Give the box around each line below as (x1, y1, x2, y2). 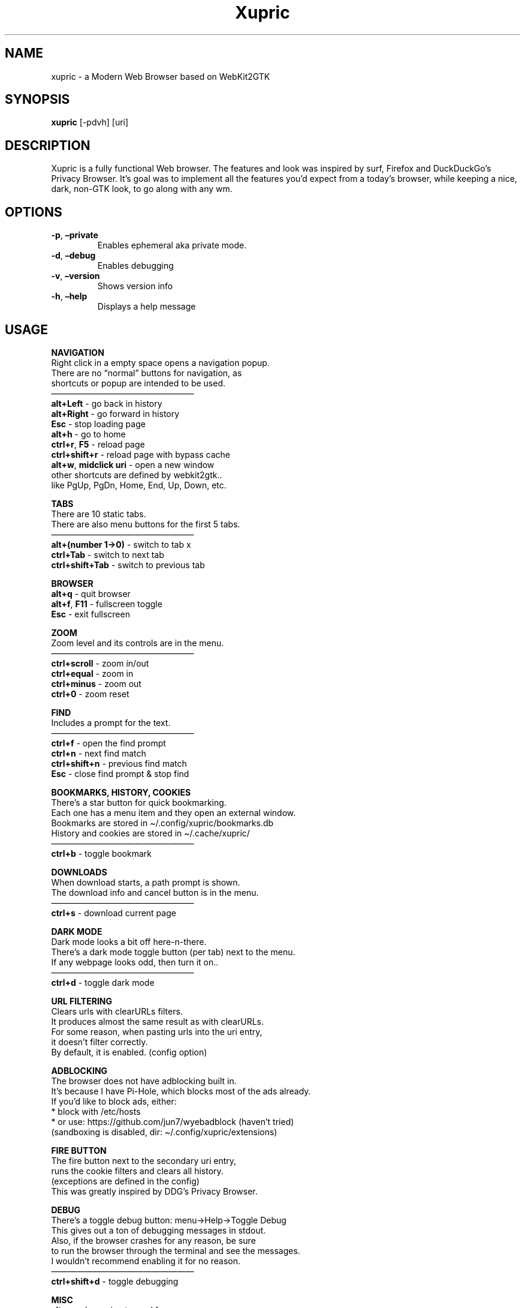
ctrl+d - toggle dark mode (51, 977, 155, 988)
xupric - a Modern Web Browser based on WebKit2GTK (51, 71, 270, 82)
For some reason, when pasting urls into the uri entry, (51, 1026, 262, 1037)
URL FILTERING (51, 995, 113, 1006)
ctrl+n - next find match (51, 748, 146, 758)
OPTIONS (5, 204, 62, 220)
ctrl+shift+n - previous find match (51, 758, 187, 769)
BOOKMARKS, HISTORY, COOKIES (51, 787, 191, 797)
